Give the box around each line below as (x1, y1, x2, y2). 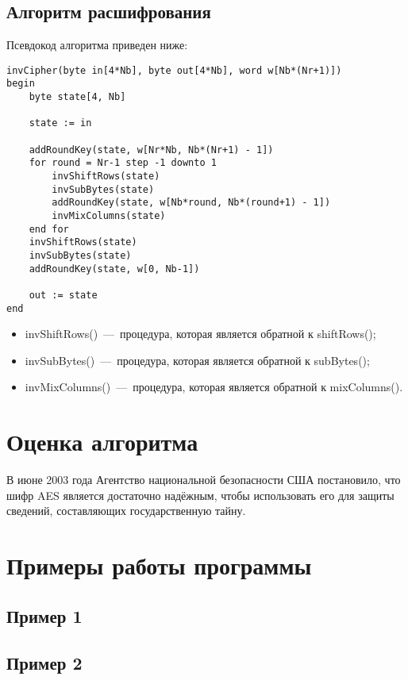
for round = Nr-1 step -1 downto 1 (29, 157, 217, 169)
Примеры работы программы (6, 549, 312, 582)
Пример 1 (6, 603, 83, 628)
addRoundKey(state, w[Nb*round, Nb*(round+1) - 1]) (52, 197, 331, 209)
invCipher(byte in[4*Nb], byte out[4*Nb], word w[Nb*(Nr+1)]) (6, 64, 342, 76)
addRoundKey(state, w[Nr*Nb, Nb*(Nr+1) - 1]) (29, 144, 274, 156)
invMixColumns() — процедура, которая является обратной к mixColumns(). (25, 378, 403, 395)
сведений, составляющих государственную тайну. (6, 502, 246, 519)
